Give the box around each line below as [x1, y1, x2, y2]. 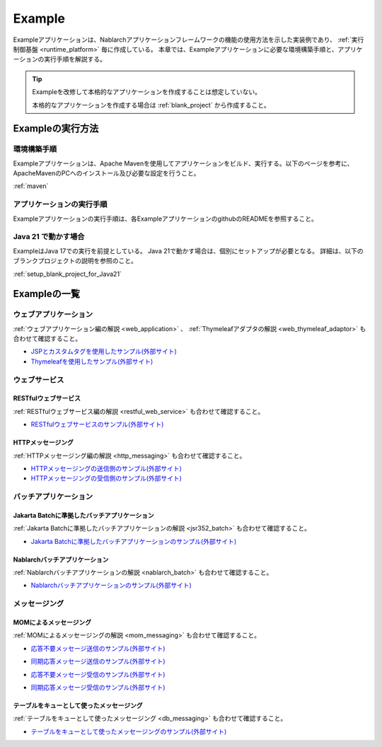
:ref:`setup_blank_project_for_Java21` [13, 270, 122, 278]
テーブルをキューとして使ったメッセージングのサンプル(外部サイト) [30, 727, 227, 736]
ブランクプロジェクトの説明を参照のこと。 [13, 257, 137, 265]
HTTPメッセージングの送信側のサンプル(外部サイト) [30, 464, 182, 473]
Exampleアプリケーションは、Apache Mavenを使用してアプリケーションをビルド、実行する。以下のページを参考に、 [13, 159, 354, 168]
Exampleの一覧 [13, 288, 81, 300]
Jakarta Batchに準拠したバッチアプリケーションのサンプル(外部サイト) [30, 537, 237, 545]
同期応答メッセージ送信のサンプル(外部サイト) [30, 657, 166, 666]
